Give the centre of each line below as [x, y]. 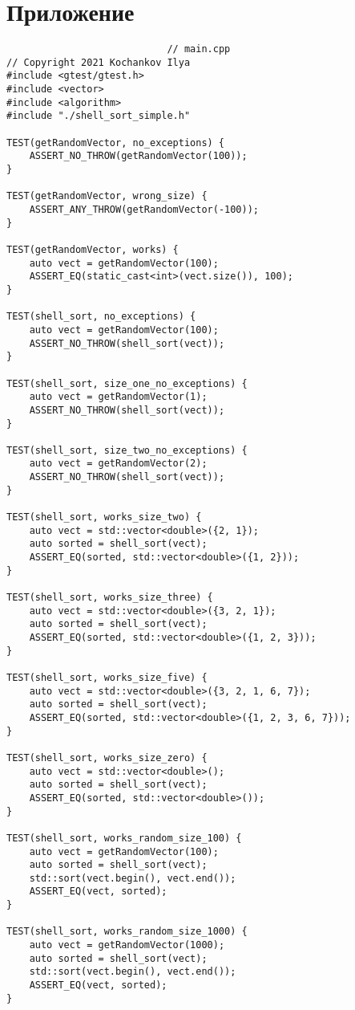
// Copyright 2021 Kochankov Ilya [99, 62]
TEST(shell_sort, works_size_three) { [110, 598]
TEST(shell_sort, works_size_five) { [107, 677]
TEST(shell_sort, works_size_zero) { [107, 757]
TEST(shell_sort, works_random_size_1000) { [127, 932]
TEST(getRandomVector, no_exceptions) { [116, 143]
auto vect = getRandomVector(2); [118, 464]
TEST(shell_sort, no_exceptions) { [101, 317]
